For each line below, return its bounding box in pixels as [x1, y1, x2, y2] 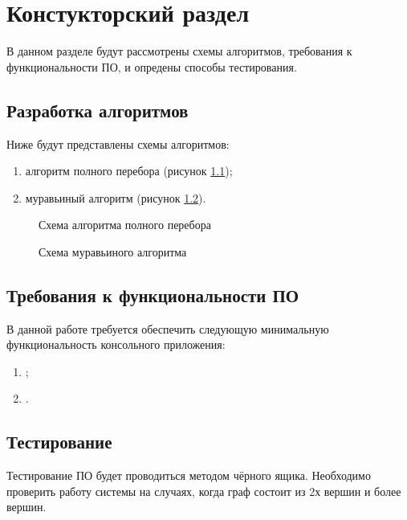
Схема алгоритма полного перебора [39, 216, 211, 233]
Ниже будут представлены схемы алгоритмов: [6, 135, 230, 152]
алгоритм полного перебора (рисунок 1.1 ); [25, 162, 233, 179]
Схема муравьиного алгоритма [39, 243, 187, 260]
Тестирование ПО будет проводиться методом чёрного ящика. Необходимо [6, 467, 371, 484]
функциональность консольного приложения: [6, 336, 226, 353]
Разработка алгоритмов [6, 97, 189, 122]
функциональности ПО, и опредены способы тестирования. [6, 58, 297, 75]
